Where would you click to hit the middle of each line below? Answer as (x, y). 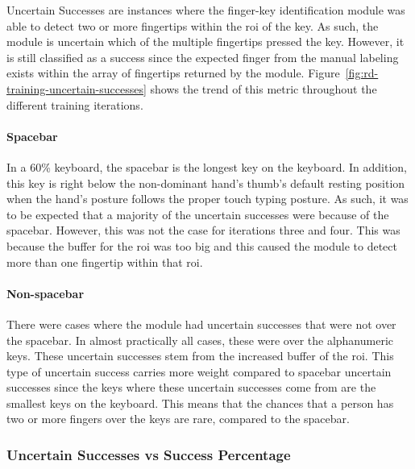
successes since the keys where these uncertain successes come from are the (191, 387)
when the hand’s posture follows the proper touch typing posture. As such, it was (207, 199)
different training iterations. (75, 104)
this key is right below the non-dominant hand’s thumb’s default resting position (206, 183)
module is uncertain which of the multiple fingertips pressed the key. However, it (205, 42)
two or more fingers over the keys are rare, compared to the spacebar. (178, 419)
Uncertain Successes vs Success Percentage (149, 454)
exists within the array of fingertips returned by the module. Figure (173, 73)
